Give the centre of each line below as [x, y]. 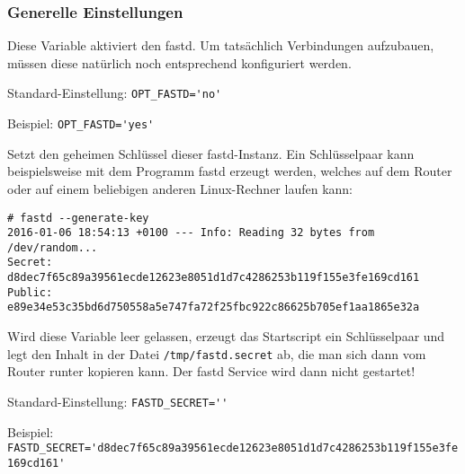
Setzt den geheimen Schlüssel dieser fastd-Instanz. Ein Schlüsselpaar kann [211, 153]
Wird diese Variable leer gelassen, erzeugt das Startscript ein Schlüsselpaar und [226, 336]
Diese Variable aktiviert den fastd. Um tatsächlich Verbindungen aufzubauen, [221, 45]
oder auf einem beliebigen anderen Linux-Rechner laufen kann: [180, 188]
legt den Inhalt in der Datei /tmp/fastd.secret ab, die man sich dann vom [217, 353]
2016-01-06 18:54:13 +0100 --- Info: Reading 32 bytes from [191, 233]
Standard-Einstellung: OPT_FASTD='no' [115, 93]
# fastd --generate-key [78, 218]
